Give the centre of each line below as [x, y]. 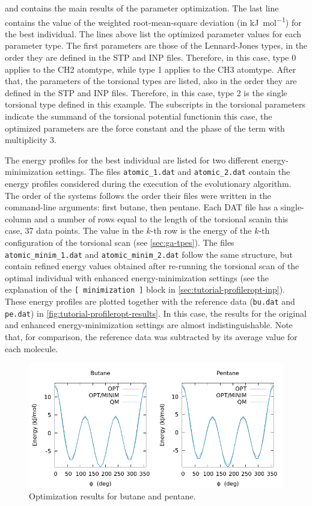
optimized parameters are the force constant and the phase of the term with [145, 128]
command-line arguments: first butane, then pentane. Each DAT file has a [142, 207]
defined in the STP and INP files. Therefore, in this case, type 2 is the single [146, 92]
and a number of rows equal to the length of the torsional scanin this [161, 218]
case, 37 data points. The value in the [74, 230]
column [18, 218]
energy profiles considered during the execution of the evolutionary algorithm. [148, 184]
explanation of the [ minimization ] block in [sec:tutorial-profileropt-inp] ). [145, 289]
